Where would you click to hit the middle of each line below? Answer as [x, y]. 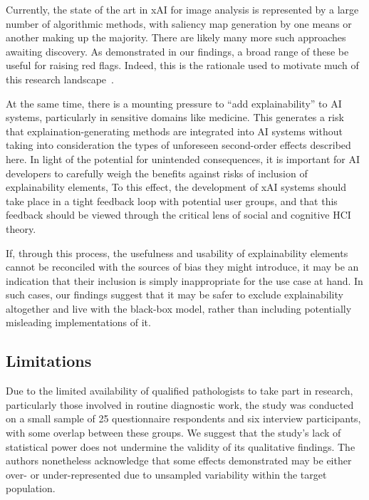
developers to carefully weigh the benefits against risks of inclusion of [157, 173]
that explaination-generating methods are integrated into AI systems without [174, 131]
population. [31, 488]
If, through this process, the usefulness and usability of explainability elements [177, 252]
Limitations [49, 361]
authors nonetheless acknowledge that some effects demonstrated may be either [179, 460]
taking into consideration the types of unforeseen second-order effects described [178, 145]
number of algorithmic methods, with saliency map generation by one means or [179, 23]
